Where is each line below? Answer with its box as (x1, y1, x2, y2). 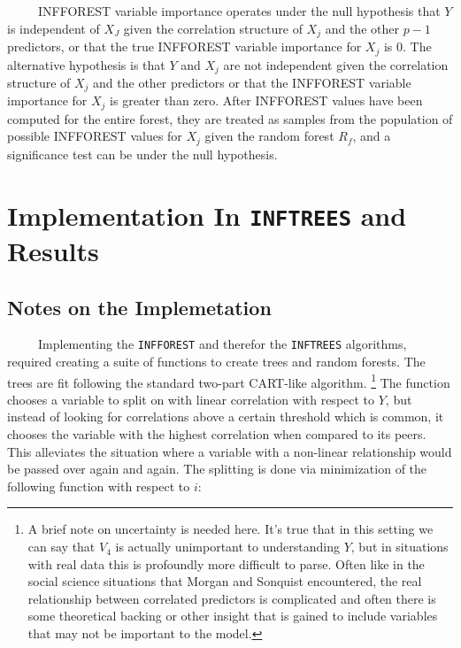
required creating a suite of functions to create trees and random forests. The (7, 352, 426, 371)
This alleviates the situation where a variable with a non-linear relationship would (7, 442, 452, 460)
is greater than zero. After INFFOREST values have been (110, 91, 423, 110)
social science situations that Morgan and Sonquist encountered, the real (27, 572, 422, 590)
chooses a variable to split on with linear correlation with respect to (7, 390, 375, 408)
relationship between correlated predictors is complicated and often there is (27, 589, 436, 607)
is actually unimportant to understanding (115, 537, 340, 556)
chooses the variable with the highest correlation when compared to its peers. (7, 425, 426, 444)
